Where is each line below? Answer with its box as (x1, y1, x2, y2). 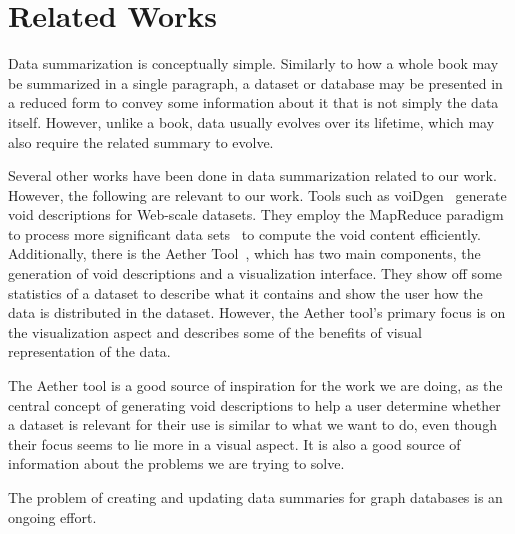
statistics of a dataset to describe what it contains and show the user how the (8, 282, 483, 303)
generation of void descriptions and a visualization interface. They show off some (8, 263, 503, 284)
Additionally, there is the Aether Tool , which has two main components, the (8, 243, 481, 264)
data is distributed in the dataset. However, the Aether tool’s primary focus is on (8, 302, 506, 323)
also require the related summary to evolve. (8, 131, 274, 152)
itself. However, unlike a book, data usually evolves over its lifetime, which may (8, 111, 495, 132)
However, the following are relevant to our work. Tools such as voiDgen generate (8, 184, 507, 205)
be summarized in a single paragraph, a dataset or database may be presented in (8, 72, 503, 93)
